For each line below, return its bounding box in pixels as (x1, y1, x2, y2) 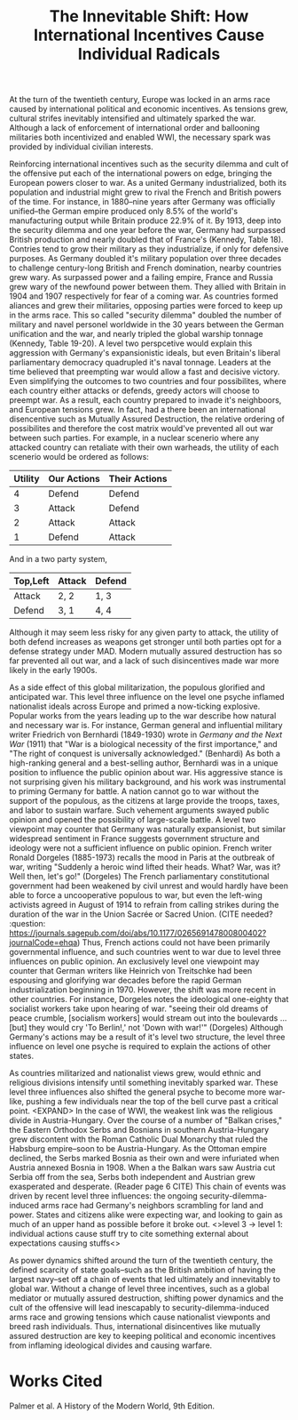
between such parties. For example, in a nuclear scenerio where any (9, 433, 260, 444)
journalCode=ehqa (9, 937, 78, 948)
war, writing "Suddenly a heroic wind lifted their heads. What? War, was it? (9, 862, 281, 872)
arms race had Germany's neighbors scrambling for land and (41, 1200, 263, 1211)
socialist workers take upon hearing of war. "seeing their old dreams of (9, 1003, 269, 1015)
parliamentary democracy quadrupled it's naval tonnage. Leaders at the (9, 357, 271, 368)
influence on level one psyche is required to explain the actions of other (9, 1041, 271, 1052)
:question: (9, 919, 46, 929)
